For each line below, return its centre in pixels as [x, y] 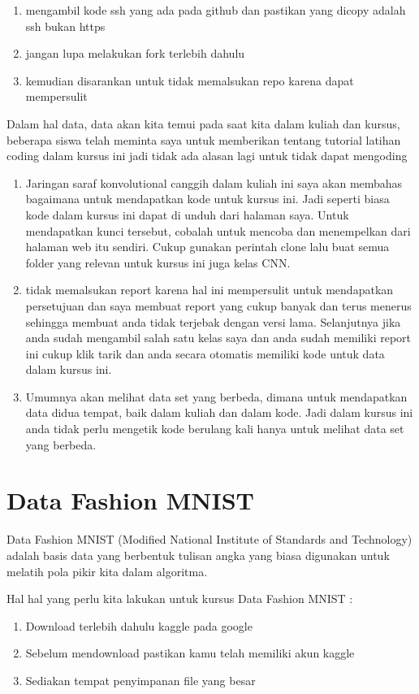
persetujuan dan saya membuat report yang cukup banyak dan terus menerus [218, 305]
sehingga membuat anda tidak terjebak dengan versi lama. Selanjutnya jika [213, 321]
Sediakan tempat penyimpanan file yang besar [140, 680]
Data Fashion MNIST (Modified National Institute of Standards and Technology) [209, 539]
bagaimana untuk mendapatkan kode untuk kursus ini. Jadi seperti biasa [207, 199]
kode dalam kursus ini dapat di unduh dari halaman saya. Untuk [187, 214]
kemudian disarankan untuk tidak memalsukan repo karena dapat [190, 80]
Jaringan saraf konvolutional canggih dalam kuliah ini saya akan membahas [214, 182]
